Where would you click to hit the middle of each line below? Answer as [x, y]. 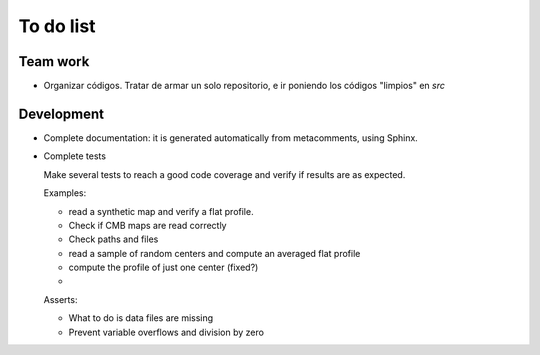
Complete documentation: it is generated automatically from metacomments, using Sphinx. [231, 137]
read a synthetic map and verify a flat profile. [161, 211]
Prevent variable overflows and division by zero [166, 332]
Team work [54, 61]
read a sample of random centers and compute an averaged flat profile [214, 253]
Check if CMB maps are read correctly [147, 225]
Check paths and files [113, 239]
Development [61, 113]
